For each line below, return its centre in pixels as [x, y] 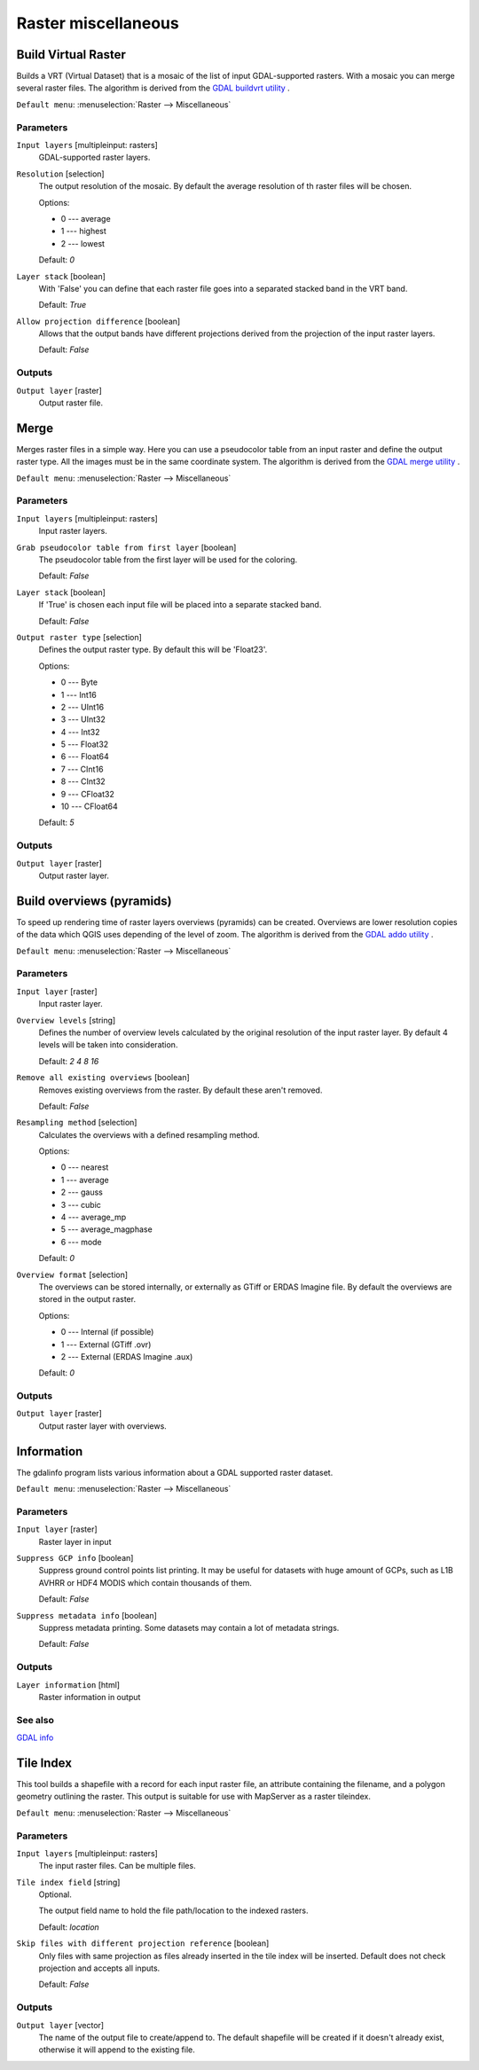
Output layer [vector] [60, 2025]
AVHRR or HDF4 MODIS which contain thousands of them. [145, 1582]
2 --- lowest [83, 243]
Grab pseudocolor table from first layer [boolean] [126, 547]
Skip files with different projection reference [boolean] [143, 1943]
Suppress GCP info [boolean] [75, 1558]
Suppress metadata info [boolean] [86, 1615]
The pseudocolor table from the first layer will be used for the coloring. [168, 560]
